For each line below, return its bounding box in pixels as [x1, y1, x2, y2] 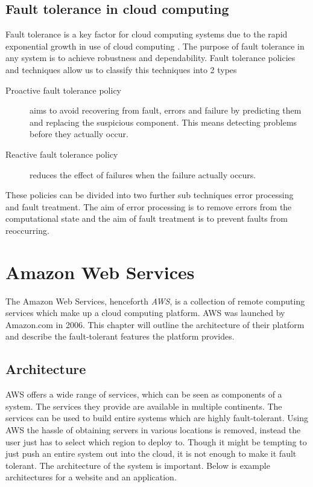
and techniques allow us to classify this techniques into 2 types [5, 63, 237, 76]
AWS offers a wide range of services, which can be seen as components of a [5, 388, 282, 401]
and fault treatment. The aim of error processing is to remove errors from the [5, 200, 292, 213]
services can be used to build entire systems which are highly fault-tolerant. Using [5, 411, 308, 424]
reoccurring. [5, 224, 49, 236]
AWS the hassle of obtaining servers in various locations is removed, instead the [5, 424, 301, 436]
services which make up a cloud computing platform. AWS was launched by [5, 306, 285, 319]
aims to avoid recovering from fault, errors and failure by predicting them [30, 104, 302, 117]
